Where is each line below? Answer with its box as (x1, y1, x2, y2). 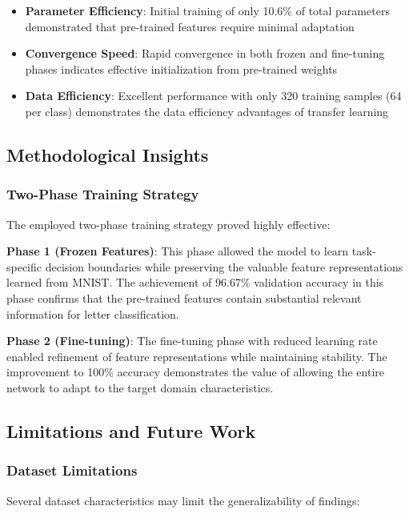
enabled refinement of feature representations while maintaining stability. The (6, 347, 387, 364)
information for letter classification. (6, 305, 179, 322)
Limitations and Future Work (6, 418, 256, 443)
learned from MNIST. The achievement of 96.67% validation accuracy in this (6, 274, 384, 291)
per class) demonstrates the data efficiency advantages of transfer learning (25, 102, 389, 119)
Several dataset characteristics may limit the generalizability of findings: (6, 492, 360, 508)
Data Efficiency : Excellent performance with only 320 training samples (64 (25, 87, 402, 104)
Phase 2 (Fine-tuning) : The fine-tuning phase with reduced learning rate (6, 332, 378, 349)
